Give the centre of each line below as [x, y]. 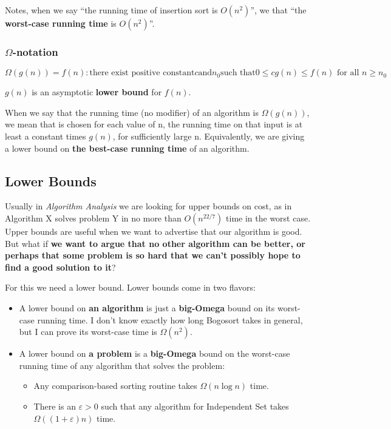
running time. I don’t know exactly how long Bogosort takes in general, [170, 319]
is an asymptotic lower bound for [97, 92]
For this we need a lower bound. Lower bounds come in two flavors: [130, 287]
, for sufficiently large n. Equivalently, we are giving [209, 136]
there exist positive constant [142, 73]
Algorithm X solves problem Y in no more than [93, 218]
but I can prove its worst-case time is [88, 332]
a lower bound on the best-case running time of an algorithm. [127, 148]
